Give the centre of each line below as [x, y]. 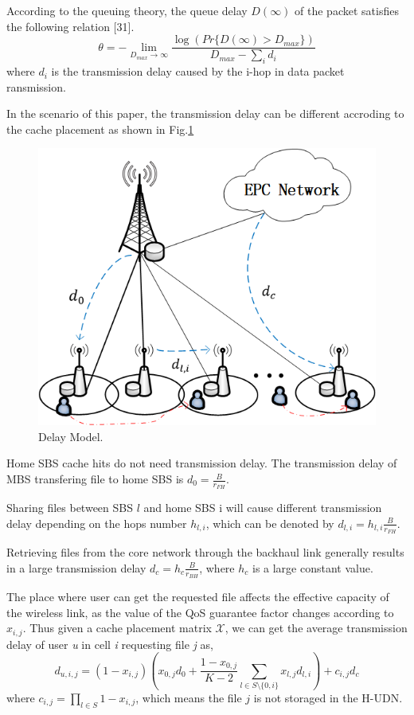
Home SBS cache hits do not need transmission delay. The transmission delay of [202, 463]
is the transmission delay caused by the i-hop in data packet [198, 71]
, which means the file [189, 697]
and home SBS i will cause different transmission [263, 508]
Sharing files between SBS [70, 508]
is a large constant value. [312, 567]
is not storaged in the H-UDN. [328, 697]
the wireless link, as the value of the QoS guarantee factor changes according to [200, 612]
